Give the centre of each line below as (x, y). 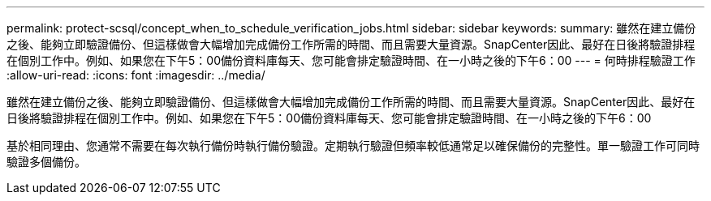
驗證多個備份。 (46, 162)
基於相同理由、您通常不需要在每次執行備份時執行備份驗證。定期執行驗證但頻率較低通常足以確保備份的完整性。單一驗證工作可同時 (353, 145)
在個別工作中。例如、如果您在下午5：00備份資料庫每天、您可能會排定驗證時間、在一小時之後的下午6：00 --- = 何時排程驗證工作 (351, 60)
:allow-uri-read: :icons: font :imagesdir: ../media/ (136, 75)
